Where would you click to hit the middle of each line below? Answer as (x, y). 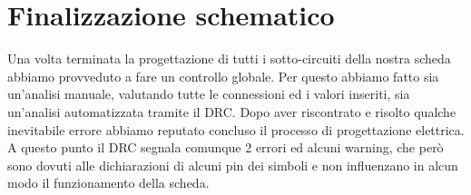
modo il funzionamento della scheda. (108, 183)
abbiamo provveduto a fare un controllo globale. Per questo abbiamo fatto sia (223, 76)
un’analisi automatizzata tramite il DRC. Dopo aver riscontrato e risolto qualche (232, 111)
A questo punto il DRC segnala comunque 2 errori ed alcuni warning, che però (226, 147)
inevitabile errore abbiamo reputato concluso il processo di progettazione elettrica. (236, 129)
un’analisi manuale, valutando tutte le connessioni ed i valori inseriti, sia (209, 94)
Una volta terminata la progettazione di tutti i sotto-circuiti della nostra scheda (229, 58)
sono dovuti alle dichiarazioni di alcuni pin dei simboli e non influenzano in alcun (233, 165)
